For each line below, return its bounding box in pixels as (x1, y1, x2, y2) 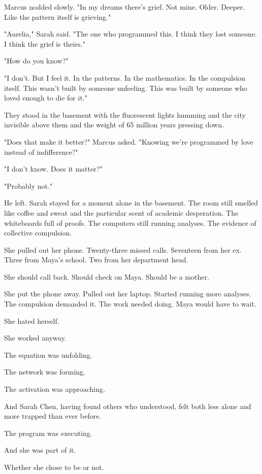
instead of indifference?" (4, 146, 78, 157)
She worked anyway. (4, 332, 67, 343)
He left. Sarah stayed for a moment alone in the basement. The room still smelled (4, 197, 258, 208)
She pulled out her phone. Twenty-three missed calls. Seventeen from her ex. (4, 244, 242, 255)
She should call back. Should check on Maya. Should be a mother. (4, 271, 209, 282)
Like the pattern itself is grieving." (4, 11, 111, 22)
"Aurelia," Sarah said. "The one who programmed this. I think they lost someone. (4, 28, 257, 39)
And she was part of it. (4, 445, 76, 455)
